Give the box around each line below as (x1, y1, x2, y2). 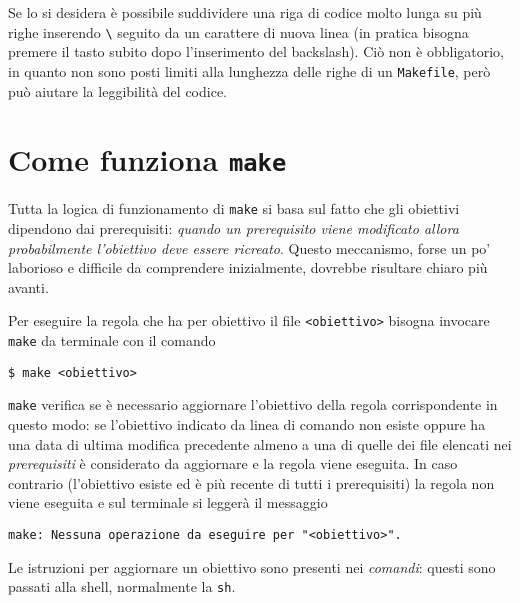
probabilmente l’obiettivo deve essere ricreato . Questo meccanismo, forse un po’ (8, 237, 491, 258)
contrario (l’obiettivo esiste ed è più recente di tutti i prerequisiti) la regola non (8, 472, 495, 493)
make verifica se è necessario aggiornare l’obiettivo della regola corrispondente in (8, 394, 498, 415)
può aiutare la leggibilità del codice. (8, 80, 228, 101)
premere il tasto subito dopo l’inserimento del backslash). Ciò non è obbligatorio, (8, 41, 505, 62)
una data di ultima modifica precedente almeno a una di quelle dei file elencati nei (8, 433, 512, 454)
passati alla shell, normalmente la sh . (8, 576, 236, 597)
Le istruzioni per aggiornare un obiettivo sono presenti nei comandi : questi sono (8, 556, 496, 577)
